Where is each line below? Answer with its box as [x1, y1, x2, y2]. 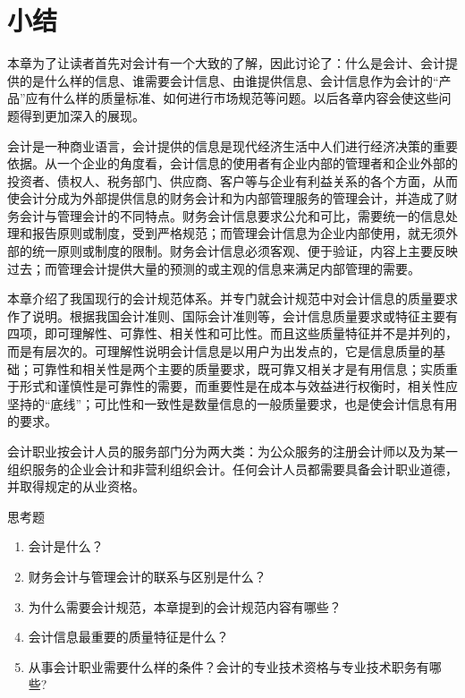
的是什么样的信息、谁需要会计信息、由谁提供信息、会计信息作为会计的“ [19, 71, 439, 89]
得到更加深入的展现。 [19, 106, 145, 124]
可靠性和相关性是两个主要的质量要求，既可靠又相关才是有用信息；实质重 [31, 359, 458, 378]
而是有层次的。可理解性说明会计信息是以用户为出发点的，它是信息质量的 [7, 342, 433, 361]
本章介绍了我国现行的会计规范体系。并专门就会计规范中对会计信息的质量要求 [7, 289, 458, 308]
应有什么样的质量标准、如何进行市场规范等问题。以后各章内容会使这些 [25, 89, 439, 107]
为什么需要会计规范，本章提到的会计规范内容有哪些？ [28, 597, 342, 616]
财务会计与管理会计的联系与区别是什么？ [28, 566, 266, 585]
